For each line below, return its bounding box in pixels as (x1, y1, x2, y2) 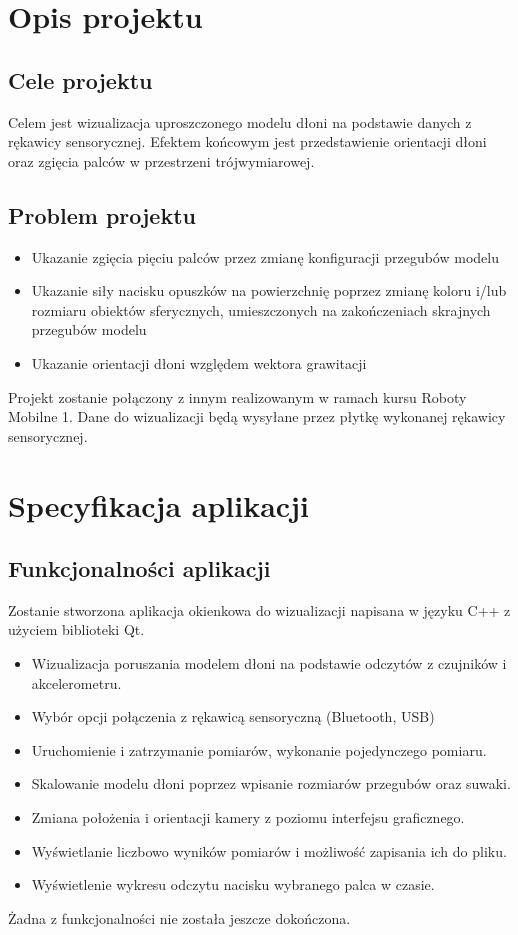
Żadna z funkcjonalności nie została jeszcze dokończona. (8, 907, 351, 928)
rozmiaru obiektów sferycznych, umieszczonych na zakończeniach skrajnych (31, 299, 491, 320)
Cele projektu (8, 64, 153, 95)
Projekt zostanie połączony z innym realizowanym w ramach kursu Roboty (8, 386, 467, 407)
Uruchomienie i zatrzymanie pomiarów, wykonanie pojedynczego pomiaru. (31, 739, 487, 760)
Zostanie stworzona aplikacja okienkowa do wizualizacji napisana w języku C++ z (8, 599, 511, 620)
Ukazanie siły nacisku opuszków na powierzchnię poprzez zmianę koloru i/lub (31, 280, 507, 301)
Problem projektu (8, 199, 196, 230)
